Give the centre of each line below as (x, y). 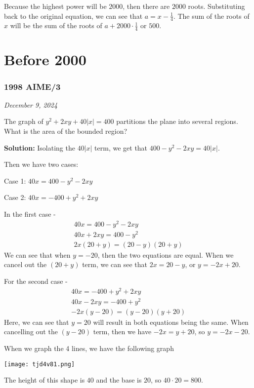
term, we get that (121, 147)
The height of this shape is (44, 380)
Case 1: (15, 180)
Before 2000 (45, 59)
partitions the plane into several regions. (177, 121)
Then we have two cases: (41, 164)
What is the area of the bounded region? (66, 131)
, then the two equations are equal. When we (166, 254)
